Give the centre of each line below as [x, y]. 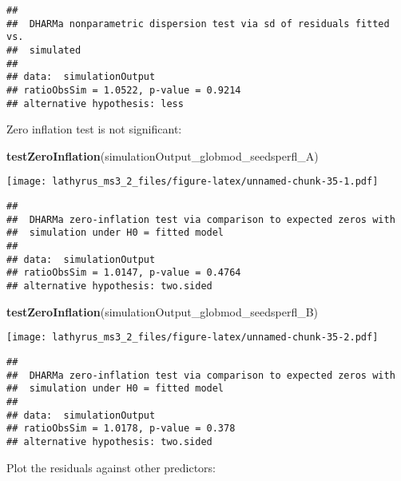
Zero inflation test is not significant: [94, 129]
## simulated [44, 50]
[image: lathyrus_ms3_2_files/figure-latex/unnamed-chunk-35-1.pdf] [193, 182]
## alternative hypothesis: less [95, 103]
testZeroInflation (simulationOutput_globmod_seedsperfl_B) [163, 311]
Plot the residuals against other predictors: [111, 467]
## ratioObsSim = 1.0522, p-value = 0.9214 [124, 90]
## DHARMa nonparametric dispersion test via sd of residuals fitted [198, 24]
